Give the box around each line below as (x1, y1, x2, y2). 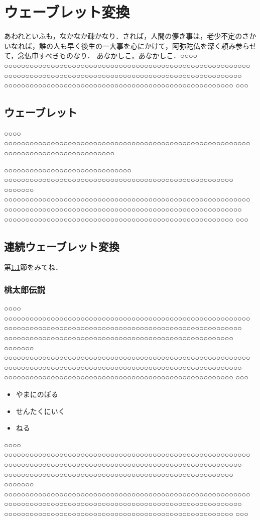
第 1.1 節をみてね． (4, 262, 62, 272)
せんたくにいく (16, 405, 65, 416)
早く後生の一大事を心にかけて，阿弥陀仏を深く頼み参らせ (67, 40, 256, 51)
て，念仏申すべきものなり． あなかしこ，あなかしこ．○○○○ (4, 50, 197, 61)
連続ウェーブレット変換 (4, 238, 119, 254)
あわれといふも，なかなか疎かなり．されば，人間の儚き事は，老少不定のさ (4, 31, 249, 41)
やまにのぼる (16, 389, 58, 399)
